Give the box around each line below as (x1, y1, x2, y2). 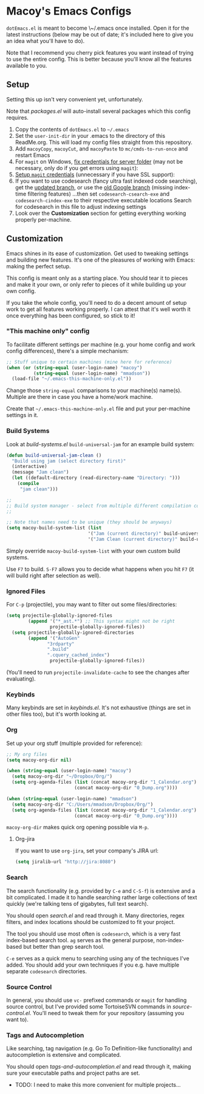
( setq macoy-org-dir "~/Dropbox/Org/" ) (12, 773, 113, 780)
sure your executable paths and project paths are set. (6, 1070, 140, 1077)
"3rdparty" (47, 640, 75, 647)
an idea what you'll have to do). (6, 37, 85, 44)
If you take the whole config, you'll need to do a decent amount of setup (6, 299, 187, 306)
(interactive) (12, 463, 47, 470)
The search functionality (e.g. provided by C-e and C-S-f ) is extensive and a (6, 887, 195, 894)
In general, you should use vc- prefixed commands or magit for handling (6, 996, 187, 1004)
